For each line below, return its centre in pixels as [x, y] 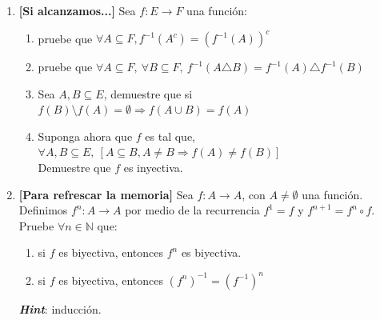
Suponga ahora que [85, 136]
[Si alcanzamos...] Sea [77, 10]
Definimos [43, 210]
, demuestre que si [148, 93]
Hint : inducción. [60, 308]
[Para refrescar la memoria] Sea [106, 194]
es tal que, [170, 136]
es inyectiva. [153, 168]
